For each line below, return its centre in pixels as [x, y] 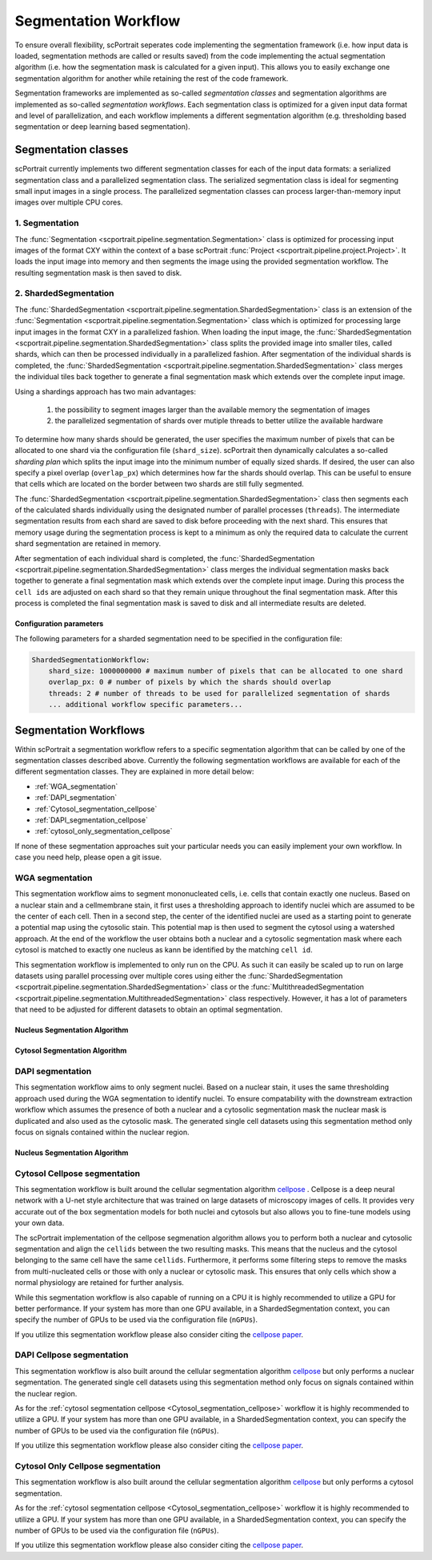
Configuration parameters [59, 624]
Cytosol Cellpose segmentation [77, 1173]
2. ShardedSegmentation [65, 293]
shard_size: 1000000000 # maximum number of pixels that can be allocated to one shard [226, 671]
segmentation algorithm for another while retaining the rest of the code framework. [152, 78]
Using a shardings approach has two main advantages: [105, 391]
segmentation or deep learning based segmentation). [103, 127]
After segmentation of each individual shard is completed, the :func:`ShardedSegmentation [165, 558]
